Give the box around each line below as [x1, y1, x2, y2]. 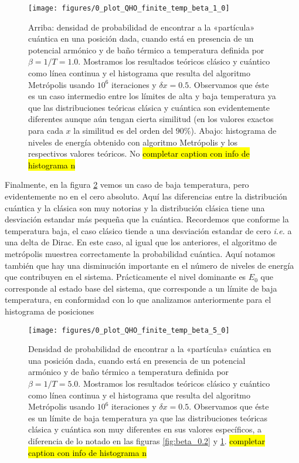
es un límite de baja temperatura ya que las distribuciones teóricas [28, 411, 268, 424]
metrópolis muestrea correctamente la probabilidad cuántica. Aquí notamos [5, 247, 276, 259]
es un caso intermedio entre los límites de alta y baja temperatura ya [28, 90, 276, 102]
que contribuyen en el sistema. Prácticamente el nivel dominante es [5, 271, 246, 283]
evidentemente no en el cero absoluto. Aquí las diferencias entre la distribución [5, 190, 287, 202]
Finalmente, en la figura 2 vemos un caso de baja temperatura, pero [5, 178, 249, 191]
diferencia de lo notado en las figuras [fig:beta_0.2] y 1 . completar [28, 434, 265, 447]
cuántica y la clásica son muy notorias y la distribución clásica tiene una [5, 201, 265, 214]
